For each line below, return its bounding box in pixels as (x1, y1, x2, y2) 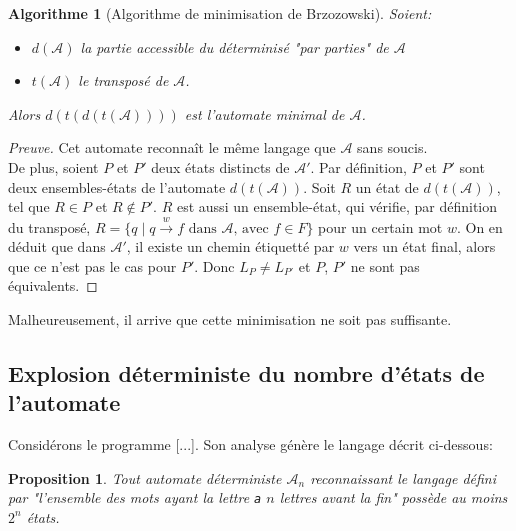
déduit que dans (8, 236, 106, 257)
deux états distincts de (151, 156, 290, 177)
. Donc (194, 255, 235, 276)
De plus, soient (8, 156, 99, 177)
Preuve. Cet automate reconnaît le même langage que (8, 137, 336, 158)
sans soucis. (357, 137, 428, 158)
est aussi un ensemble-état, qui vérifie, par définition (176, 196, 498, 217)
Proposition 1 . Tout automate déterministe (8, 467, 282, 488)
